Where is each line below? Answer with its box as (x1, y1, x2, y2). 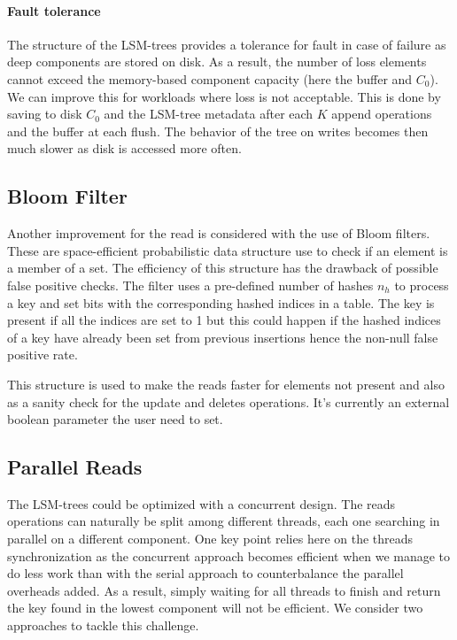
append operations (331, 104, 432, 123)
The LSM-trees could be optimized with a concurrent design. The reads (7, 494, 396, 513)
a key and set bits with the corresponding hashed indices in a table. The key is (7, 293, 435, 312)
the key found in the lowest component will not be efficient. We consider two (7, 598, 423, 617)
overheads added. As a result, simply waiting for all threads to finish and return (7, 581, 441, 599)
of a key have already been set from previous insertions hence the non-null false (7, 328, 438, 346)
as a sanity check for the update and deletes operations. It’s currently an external (7, 392, 450, 411)
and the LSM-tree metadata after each (104, 104, 314, 123)
